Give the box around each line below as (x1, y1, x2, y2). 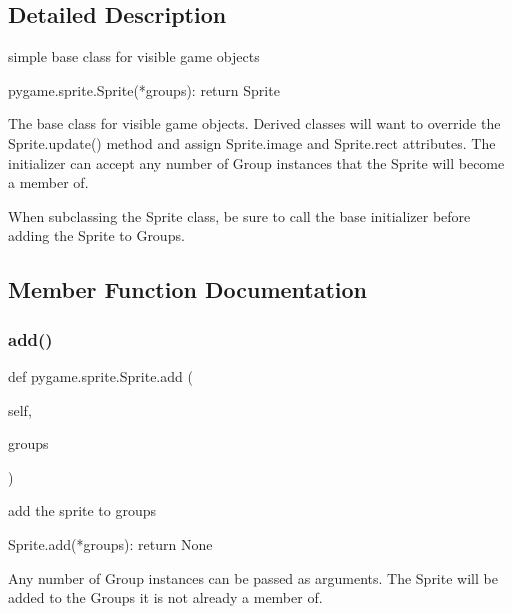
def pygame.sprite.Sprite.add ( (8, 365, 193, 386)
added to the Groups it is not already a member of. (8, 587, 323, 608)
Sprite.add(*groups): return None (8, 533, 213, 554)
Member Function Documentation (8, 274, 368, 305)
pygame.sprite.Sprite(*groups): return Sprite (8, 79, 280, 100)
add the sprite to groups (8, 500, 157, 521)
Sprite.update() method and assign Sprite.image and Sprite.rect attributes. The (8, 132, 496, 153)
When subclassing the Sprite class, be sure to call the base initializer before (8, 205, 471, 226)
